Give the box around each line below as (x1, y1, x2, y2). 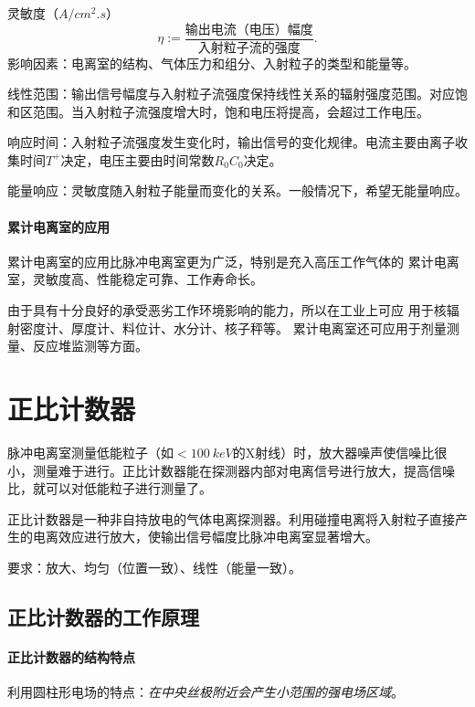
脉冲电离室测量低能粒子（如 (7, 442, 174, 461)
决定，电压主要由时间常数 (60, 150, 215, 169)
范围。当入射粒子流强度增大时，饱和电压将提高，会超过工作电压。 (32, 101, 429, 121)
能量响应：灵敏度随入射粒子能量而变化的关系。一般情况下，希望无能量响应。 (7, 181, 468, 200)
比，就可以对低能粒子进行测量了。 (7, 479, 212, 498)
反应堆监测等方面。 (32, 336, 148, 355)
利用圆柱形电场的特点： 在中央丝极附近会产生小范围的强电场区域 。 (7, 682, 404, 702)
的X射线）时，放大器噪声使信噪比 (232, 442, 435, 461)
